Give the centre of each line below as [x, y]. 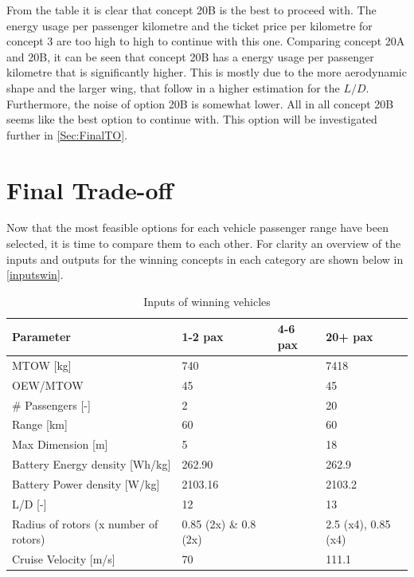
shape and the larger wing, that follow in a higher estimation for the [173, 87]
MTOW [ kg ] [42, 365]
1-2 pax [203, 337]
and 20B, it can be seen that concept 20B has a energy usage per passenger [190, 56]
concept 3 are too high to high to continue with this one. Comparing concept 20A [206, 41]
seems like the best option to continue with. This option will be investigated [192, 119]
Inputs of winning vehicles [207, 301]
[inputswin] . [35, 275]
